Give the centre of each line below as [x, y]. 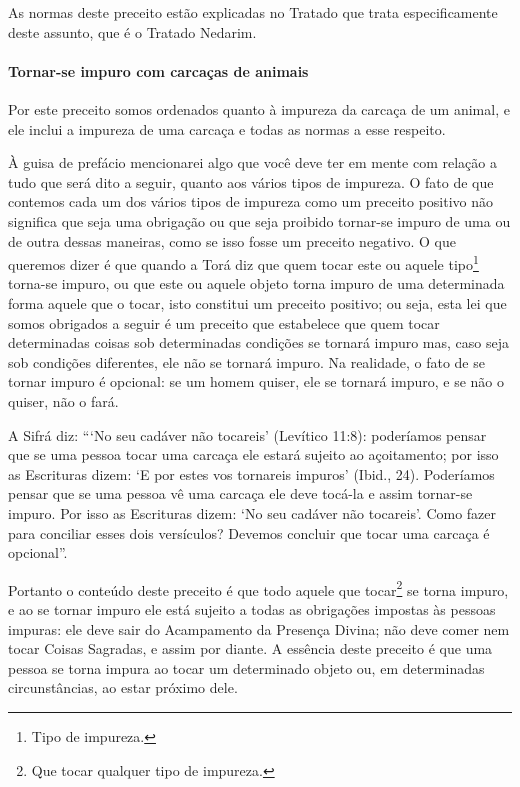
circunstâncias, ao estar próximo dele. [123, 687]
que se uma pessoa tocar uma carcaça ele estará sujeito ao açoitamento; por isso [253, 454]
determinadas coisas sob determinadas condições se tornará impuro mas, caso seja [259, 342]
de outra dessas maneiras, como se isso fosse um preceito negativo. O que [232, 240]
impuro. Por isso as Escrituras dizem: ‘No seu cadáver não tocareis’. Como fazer [252, 512]
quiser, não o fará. [63, 400]
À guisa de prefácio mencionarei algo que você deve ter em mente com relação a [252, 162]
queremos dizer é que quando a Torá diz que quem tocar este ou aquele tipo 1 [243, 262]
